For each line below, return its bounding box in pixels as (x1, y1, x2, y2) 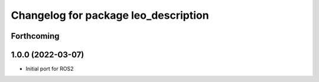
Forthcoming (11, 31, 60, 41)
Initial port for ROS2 (25, 65, 74, 73)
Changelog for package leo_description (11, 9, 209, 22)
